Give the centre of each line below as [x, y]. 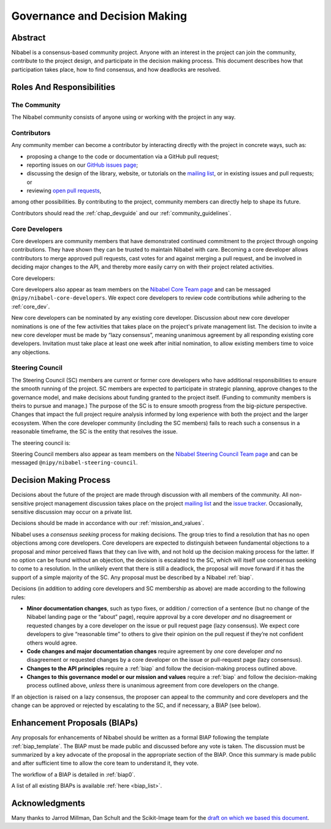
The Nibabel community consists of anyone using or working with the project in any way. [124, 117]
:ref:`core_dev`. [31, 306]
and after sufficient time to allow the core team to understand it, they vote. [105, 763]
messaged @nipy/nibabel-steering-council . [74, 463]
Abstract [29, 38]
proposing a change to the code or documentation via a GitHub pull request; [123, 156]
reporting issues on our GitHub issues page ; [82, 165]
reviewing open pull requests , [64, 191]
